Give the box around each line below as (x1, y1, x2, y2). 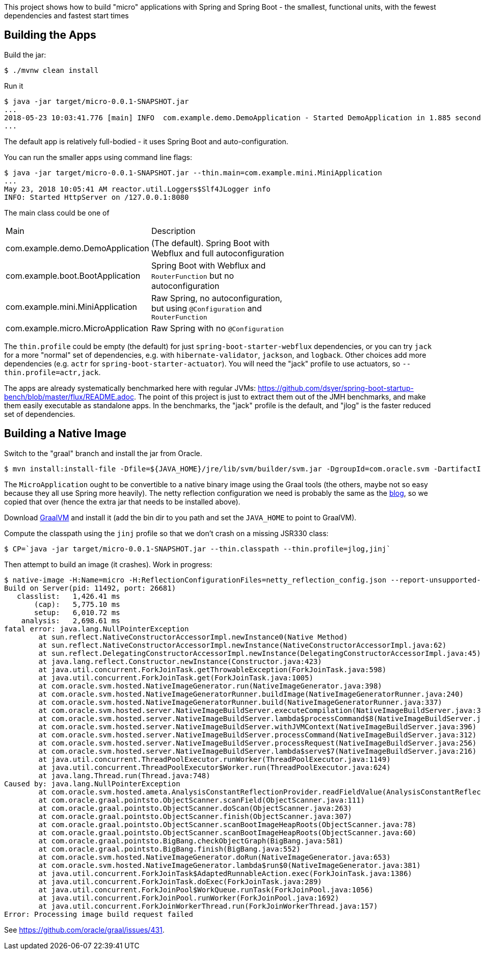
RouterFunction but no (151, 270, 234, 281)
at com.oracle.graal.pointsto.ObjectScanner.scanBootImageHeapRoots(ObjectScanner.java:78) (38, 820, 417, 829)
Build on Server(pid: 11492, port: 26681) (4, 584, 176, 592)
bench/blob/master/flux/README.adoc (4, 392, 134, 401)
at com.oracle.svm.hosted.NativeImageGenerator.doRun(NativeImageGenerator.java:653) (38, 853, 391, 861)
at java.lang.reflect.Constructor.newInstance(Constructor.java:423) (38, 657, 322, 666)
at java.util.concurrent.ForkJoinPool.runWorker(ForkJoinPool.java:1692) (38, 893, 339, 902)
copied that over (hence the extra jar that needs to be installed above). (4, 497, 240, 506)
